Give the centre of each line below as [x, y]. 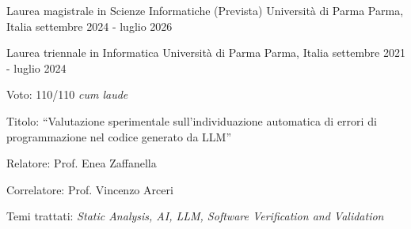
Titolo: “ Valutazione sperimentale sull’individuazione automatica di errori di [192, 120]
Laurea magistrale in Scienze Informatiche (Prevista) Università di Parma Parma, [205, 10]
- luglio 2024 [36, 68]
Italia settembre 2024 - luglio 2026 [89, 26]
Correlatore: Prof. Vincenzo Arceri [90, 189]
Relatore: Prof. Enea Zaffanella [82, 163]
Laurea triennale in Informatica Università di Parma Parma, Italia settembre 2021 [206, 53]
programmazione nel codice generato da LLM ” [119, 136]
